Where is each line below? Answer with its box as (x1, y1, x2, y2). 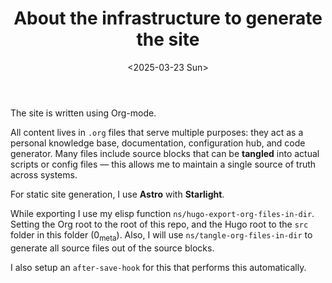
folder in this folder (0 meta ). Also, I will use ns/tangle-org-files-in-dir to (10, 228, 313, 243)
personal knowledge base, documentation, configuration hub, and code (10, 137, 306, 149)
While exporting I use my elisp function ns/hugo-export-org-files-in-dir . (10, 207, 315, 219)
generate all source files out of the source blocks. (10, 242, 215, 254)
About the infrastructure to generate (13, 7, 323, 30)
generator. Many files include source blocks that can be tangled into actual (10, 147, 320, 159)
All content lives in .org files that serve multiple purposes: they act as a (10, 126, 304, 138)
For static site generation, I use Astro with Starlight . (10, 188, 225, 200)
